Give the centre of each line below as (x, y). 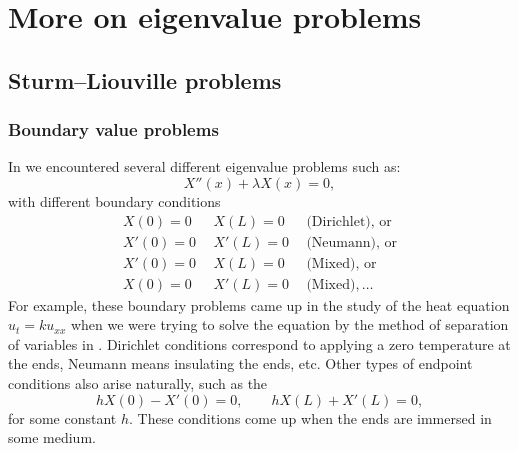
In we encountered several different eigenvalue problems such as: (204, 166)
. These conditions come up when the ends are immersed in (310, 417)
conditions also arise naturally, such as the (138, 383)
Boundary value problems (113, 129)
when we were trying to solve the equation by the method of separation (289, 324)
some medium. (52, 437)
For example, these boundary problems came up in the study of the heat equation (259, 304)
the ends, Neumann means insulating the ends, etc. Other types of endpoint (240, 363)
